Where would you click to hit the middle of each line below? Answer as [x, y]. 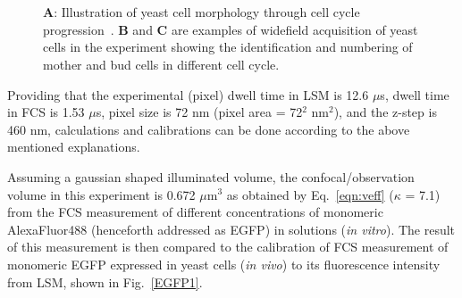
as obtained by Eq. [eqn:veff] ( [310, 194]
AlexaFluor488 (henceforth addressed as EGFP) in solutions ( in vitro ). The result [231, 229]
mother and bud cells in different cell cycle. [161, 64]
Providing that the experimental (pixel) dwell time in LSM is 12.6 [188, 94]
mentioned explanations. [74, 147]
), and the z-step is [385, 112]
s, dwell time [415, 94]
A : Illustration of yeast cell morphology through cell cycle [202, 12]
